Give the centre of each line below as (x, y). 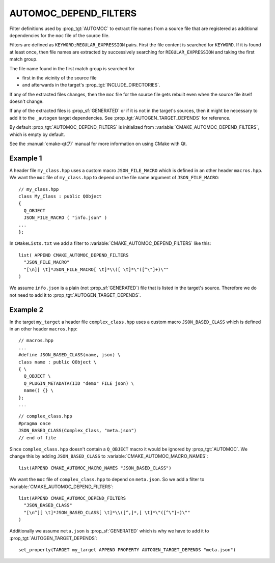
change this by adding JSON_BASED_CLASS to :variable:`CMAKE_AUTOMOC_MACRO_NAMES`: (109, 456)
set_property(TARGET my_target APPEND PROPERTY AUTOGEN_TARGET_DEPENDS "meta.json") (127, 550)
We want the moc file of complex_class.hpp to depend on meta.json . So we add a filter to (107, 480)
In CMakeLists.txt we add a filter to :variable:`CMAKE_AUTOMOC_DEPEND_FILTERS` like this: (110, 243)
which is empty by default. (37, 134)
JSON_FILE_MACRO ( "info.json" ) (65, 218)
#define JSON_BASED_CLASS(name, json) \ (70, 355)
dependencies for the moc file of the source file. (60, 35)
